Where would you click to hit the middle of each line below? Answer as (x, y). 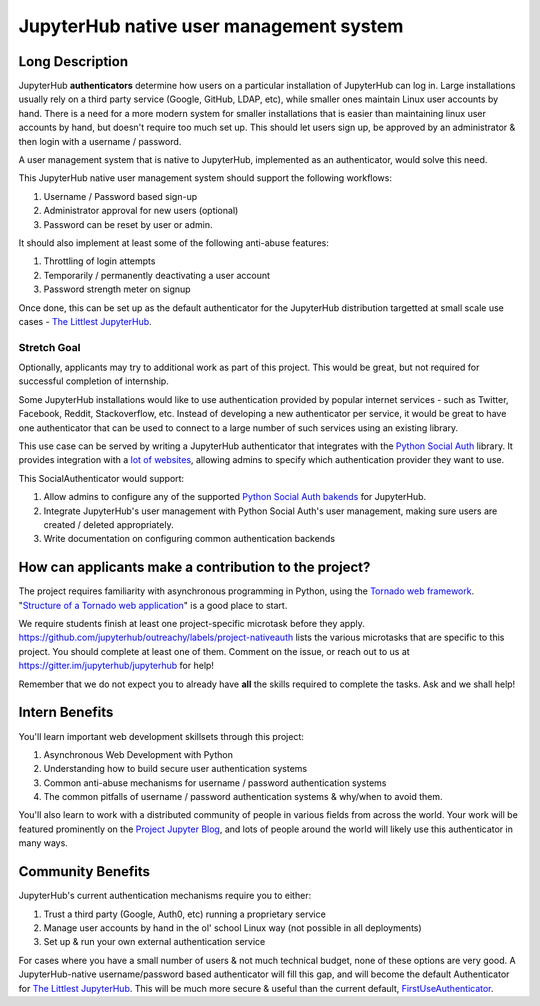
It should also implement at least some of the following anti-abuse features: (174, 242)
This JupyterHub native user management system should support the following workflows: (205, 178)
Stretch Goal (49, 347)
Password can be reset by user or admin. (128, 224)
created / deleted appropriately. (108, 524)
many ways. (43, 843)
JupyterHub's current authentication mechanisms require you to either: (165, 896)
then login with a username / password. (100, 141)
